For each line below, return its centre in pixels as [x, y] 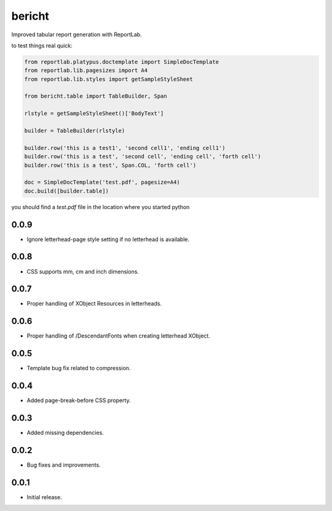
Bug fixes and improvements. [64, 465]
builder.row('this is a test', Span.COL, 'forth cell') [110, 165]
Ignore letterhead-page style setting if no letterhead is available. [108, 239]
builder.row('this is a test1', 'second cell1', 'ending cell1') [125, 148]
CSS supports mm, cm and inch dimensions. [83, 271]
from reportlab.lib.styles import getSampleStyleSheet [109, 79]
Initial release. [44, 497]
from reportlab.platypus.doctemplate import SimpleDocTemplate [122, 62]
